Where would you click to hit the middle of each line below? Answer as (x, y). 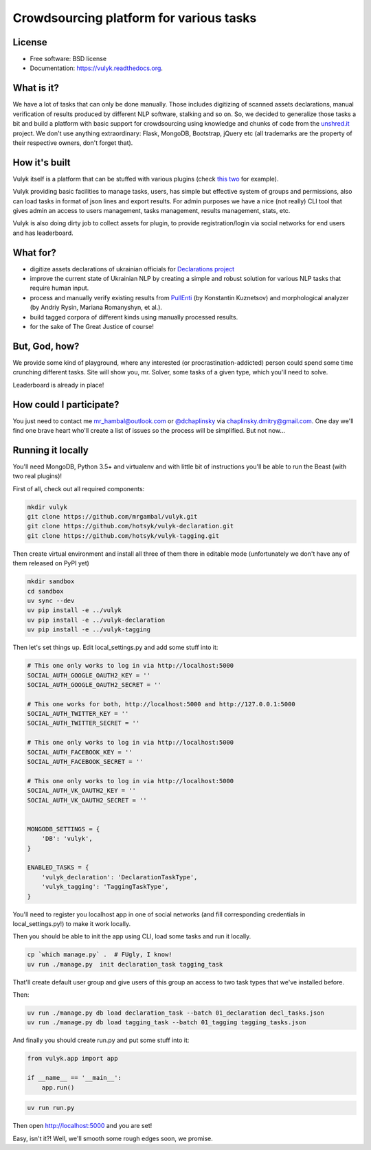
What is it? (36, 88)
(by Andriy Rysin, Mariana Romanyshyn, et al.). (96, 307)
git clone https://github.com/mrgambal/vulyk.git (112, 517)
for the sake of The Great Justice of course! (92, 327)
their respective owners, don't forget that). (73, 143)
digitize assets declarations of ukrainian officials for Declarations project (132, 269)
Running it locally (50, 450)
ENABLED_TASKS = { (58, 868)
